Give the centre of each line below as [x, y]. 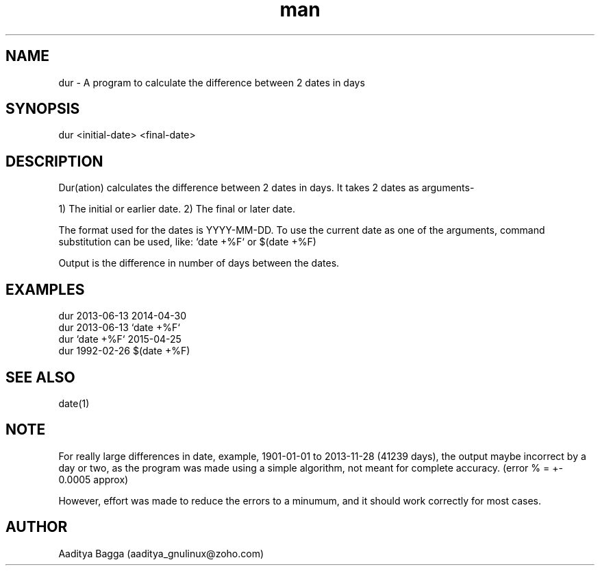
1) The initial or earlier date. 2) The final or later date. [177, 209]
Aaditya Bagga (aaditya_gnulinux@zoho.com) [161, 553]
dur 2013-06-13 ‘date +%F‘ [119, 328]
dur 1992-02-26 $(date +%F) [124, 351]
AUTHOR [37, 527]
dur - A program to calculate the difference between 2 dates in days [212, 82]
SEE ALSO [40, 377]
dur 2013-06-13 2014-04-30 [123, 316]
